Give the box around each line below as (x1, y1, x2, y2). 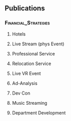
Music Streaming (12, 100, 47, 106)
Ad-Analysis (12, 80, 38, 86)
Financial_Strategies (5, 19, 50, 26)
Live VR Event (12, 70, 41, 76)
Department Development (12, 109, 66, 116)
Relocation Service (12, 60, 51, 67)
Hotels (12, 31, 26, 37)
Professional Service (12, 50, 55, 56)
